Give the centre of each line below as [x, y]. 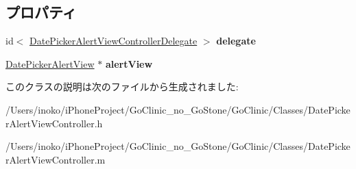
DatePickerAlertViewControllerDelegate [114, 41]
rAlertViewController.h [54, 123]
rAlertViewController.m [56, 159]
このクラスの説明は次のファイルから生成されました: [122, 87]
